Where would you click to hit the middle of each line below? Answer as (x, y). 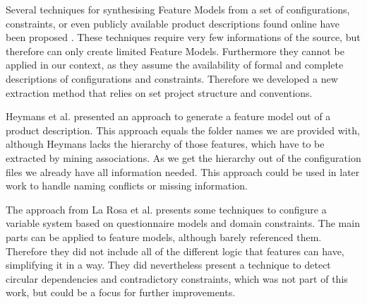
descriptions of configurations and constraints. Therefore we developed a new (172, 78)
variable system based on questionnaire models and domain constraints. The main (183, 223)
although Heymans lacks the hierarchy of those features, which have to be (165, 144)
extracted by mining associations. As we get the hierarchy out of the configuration (183, 157)
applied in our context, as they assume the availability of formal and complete (175, 65)
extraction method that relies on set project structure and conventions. (159, 92)
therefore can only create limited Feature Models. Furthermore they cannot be (175, 51)
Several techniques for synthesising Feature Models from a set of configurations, (178, 9)
